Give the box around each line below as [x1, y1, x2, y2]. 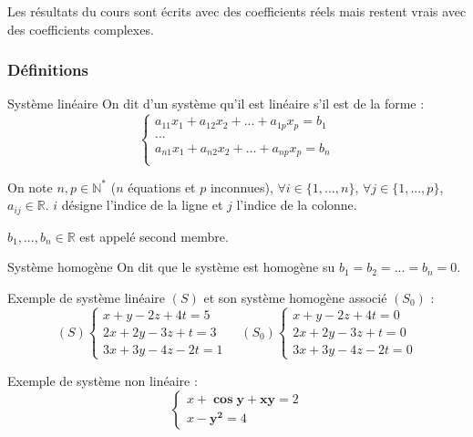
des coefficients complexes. [7, 19, 154, 38]
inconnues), [210, 177, 273, 196]
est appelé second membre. [79, 226, 229, 245]
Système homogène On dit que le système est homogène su [7, 257, 335, 276]
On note [7, 177, 53, 196]
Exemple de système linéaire [7, 287, 166, 307]
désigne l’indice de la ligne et [61, 195, 223, 214]
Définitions [7, 58, 88, 81]
